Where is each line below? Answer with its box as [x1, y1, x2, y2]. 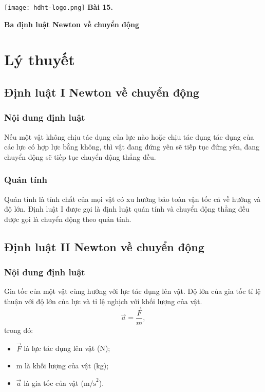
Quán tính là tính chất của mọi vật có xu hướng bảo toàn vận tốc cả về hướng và [4, 193, 261, 204]
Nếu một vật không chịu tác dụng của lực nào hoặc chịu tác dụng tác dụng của [4, 131, 254, 142]
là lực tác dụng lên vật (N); [24, 343, 110, 353]
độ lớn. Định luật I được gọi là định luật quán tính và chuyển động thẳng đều [4, 203, 250, 214]
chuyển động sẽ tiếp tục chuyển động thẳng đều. [4, 151, 156, 162]
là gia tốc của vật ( [24, 377, 84, 388]
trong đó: [4, 324, 33, 335]
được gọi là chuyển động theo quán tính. [4, 213, 131, 224]
